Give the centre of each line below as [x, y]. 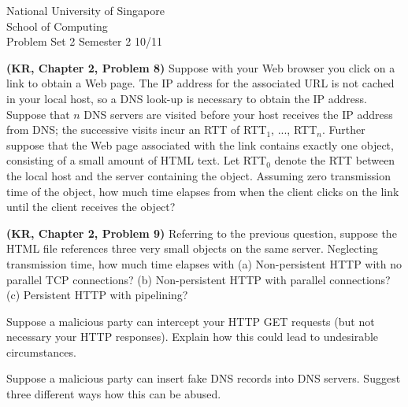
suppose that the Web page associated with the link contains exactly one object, [200, 144]
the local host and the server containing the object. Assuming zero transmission [198, 175]
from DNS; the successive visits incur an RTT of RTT [137, 129]
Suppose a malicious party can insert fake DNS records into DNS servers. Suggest [204, 378]
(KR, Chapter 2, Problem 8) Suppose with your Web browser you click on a [201, 67]
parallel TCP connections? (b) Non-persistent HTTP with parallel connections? [198, 279]
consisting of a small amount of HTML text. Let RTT [137, 160]
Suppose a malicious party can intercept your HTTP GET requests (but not [191, 321]
